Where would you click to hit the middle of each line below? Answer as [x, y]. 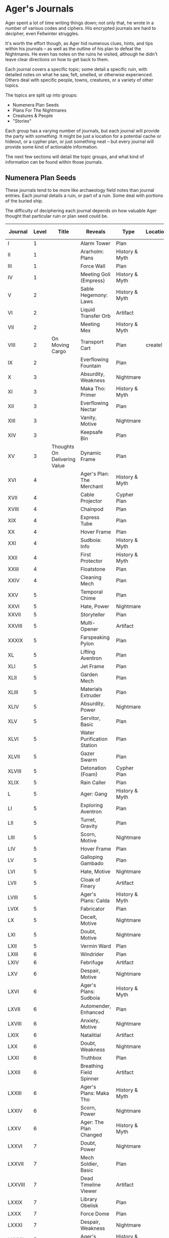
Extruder [91, 695]
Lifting [88, 652]
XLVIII [15, 771]
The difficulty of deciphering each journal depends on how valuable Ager [81, 211]
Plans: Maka [95, 1093]
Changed [91, 1134]
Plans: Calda [95, 901]
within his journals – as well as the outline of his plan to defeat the [73, 48]
